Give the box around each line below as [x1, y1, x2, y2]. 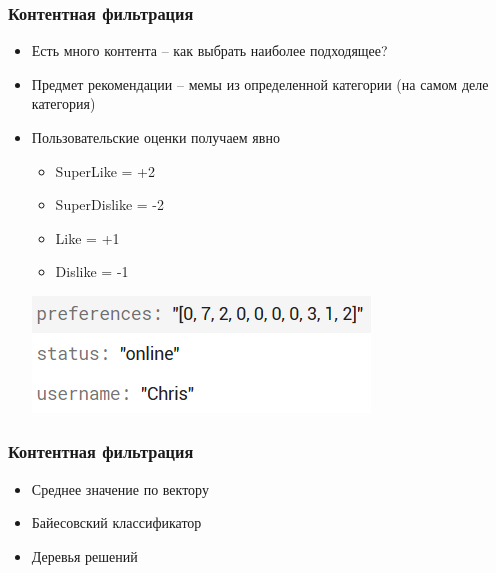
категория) [31, 93, 96, 114]
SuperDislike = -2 [55, 194, 165, 215]
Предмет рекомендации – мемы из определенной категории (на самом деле [31, 73, 489, 94]
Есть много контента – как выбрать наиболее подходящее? [31, 40, 388, 61]
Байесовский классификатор [31, 512, 202, 533]
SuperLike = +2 [55, 160, 156, 181]
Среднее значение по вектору [31, 478, 209, 499]
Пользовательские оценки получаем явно [31, 127, 280, 147]
